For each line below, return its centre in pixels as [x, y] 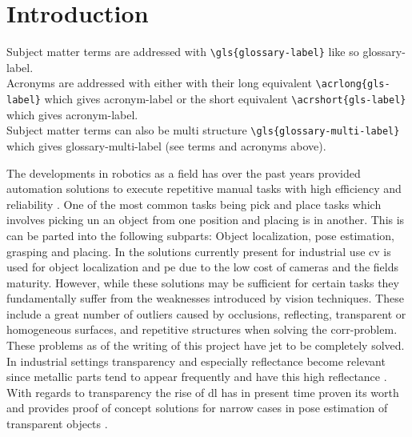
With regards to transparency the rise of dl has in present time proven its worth [203, 392]
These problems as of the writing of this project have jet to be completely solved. [206, 345]
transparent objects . [57, 424]
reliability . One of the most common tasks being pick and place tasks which [194, 204]
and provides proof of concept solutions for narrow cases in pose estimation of [197, 408]
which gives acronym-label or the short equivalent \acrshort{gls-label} [225, 99]
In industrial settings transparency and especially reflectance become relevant [196, 361]
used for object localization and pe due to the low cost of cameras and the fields [202, 267]
